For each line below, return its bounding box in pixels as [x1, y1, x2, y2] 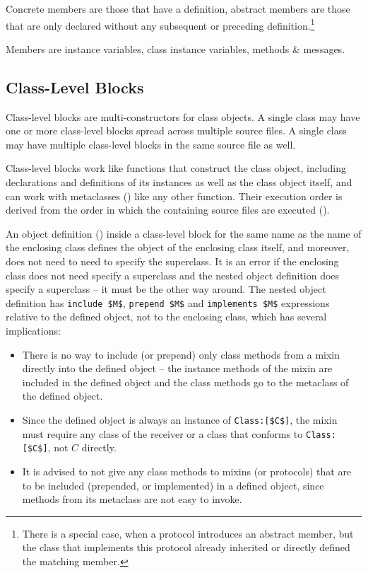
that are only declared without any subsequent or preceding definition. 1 [6, 16, 315, 33]
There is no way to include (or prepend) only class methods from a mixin [22, 347, 340, 361]
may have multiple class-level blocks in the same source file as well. [6, 137, 296, 151]
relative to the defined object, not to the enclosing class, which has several [6, 309, 327, 324]
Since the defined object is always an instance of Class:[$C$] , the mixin [22, 412, 338, 427]
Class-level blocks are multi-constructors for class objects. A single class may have [6, 109, 360, 124]
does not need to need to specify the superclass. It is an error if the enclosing [6, 253, 339, 268]
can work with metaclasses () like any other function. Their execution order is [6, 188, 343, 203]
